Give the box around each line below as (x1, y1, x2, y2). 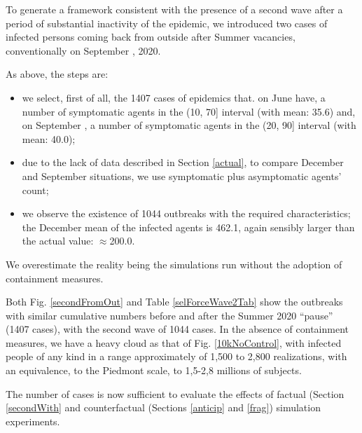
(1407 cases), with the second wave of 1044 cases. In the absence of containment (6, 322, 349, 336)
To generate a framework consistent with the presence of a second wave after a (6, 2, 343, 16)
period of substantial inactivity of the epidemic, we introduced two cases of (6, 15, 328, 30)
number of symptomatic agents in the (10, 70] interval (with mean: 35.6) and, (22, 104, 356, 118)
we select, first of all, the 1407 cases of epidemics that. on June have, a (22, 90, 326, 104)
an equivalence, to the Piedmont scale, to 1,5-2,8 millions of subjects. (6, 363, 302, 378)
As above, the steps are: (6, 67, 109, 81)
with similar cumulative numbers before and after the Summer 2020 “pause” (6, 308, 333, 322)
